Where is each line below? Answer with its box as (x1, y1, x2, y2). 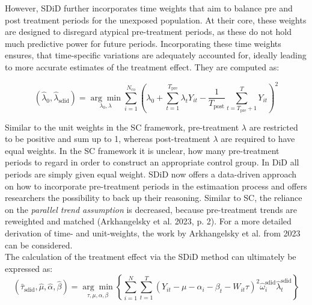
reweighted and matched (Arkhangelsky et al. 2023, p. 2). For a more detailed (5, 215, 292, 227)
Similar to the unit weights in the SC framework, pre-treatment (5, 120, 239, 133)
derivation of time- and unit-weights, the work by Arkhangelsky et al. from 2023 (5, 226, 301, 239)
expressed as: (5, 262, 53, 274)
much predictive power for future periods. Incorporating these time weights (5, 37, 281, 49)
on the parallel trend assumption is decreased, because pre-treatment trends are (5, 203, 298, 215)
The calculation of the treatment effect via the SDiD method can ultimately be (5, 250, 296, 263)
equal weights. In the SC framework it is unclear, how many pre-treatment (5, 144, 280, 156)
